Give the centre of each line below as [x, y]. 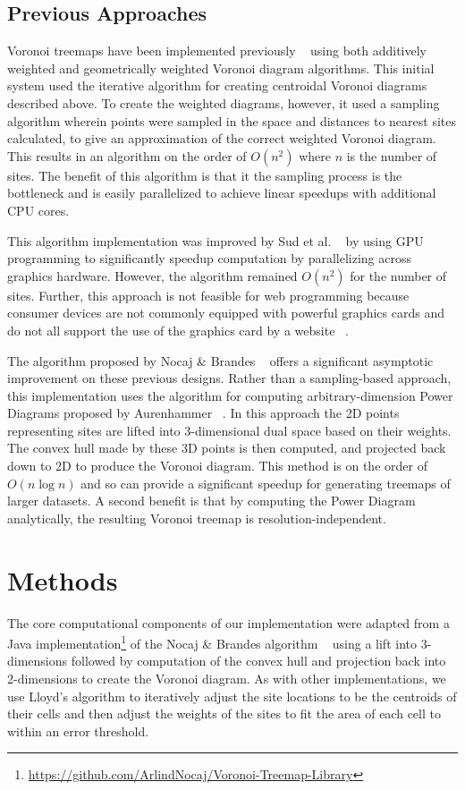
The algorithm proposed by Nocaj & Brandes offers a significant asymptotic [220, 360]
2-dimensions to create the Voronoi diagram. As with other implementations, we [227, 679]
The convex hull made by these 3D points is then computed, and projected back [227, 448]
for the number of [398, 275]
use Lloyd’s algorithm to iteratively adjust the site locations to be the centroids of [232, 696]
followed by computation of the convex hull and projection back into [258, 661]
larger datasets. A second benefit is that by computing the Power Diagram [211, 501]
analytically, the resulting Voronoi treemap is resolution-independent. [197, 518]
